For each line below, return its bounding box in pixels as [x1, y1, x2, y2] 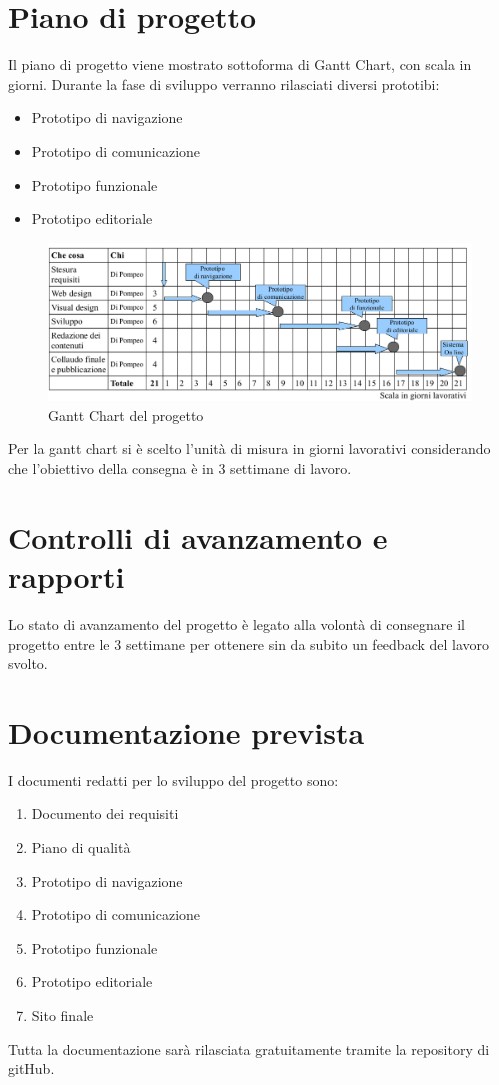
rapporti [8, 556, 125, 597]
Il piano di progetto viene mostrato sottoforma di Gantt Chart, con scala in [8, 54, 472, 75]
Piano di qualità [31, 837, 131, 858]
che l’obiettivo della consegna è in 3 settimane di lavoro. [8, 458, 352, 479]
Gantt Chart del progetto [48, 404, 204, 425]
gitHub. [8, 1058, 55, 1079]
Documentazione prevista [8, 711, 365, 752]
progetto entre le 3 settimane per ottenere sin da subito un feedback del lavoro [8, 633, 490, 654]
